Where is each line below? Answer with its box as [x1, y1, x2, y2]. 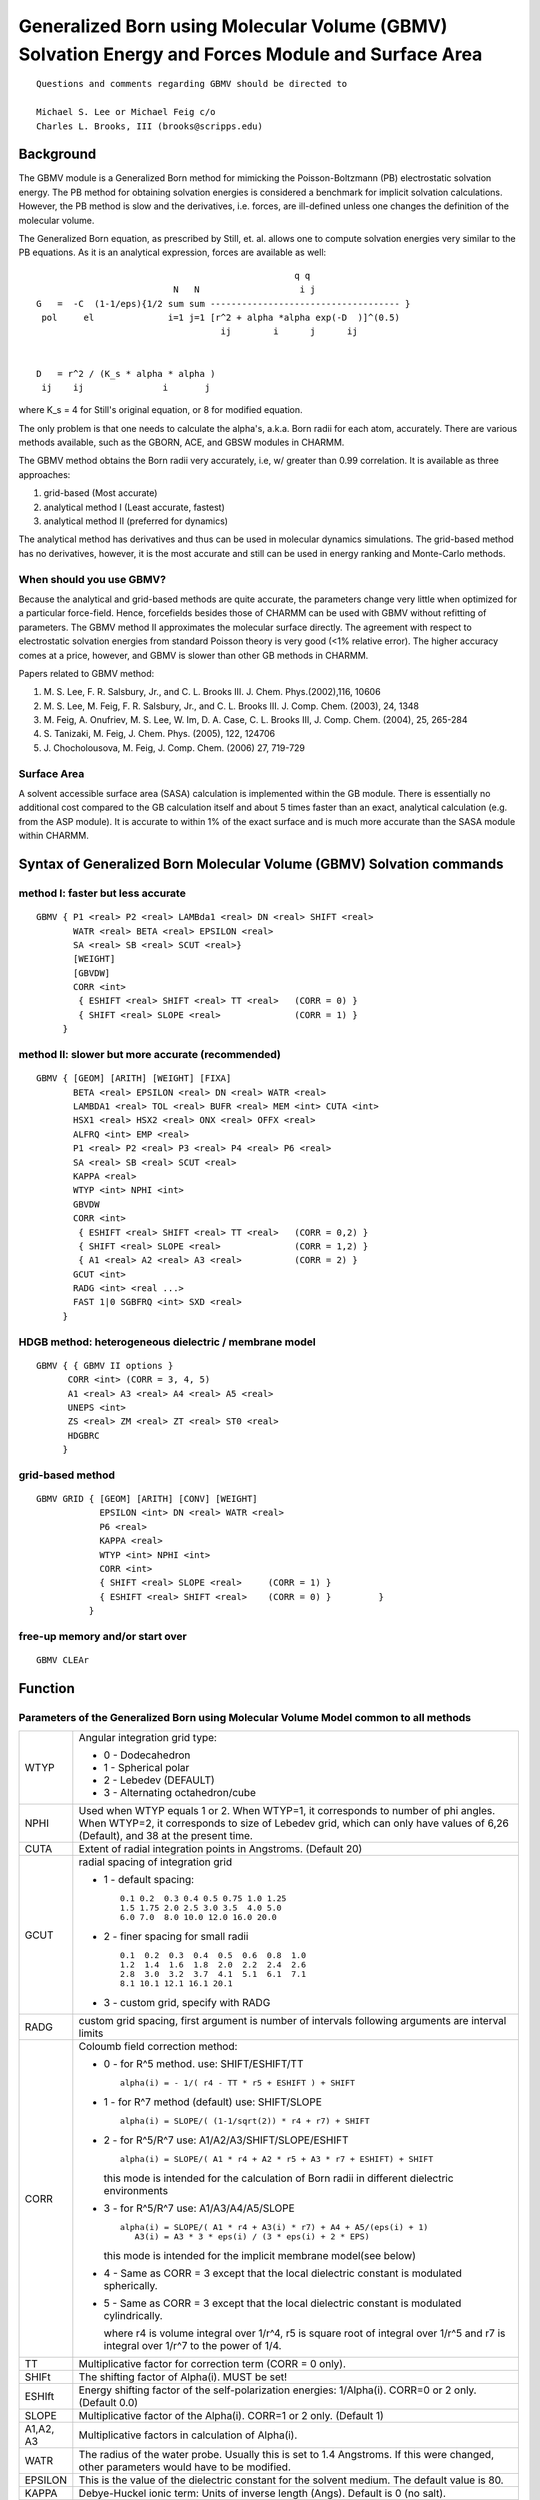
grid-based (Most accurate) [43, 487, 158, 499]
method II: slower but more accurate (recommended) [18, 1048, 282, 1062]
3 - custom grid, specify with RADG [103, 1996, 271, 2010]
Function [18, 1680, 75, 1697]
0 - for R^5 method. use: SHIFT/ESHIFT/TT [103, 2057, 304, 2071]
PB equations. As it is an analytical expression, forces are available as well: [18, 246, 327, 259]
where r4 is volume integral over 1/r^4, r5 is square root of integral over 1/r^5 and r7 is [103, 2326, 506, 2340]
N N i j [173, 284, 316, 295]
